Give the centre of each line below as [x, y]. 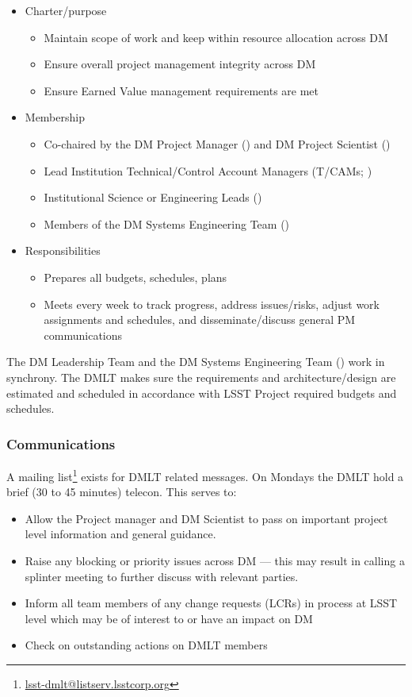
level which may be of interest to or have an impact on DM [169, 618]
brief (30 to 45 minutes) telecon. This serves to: [122, 492]
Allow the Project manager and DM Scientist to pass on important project [206, 518]
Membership [55, 117]
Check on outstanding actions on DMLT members [146, 645]
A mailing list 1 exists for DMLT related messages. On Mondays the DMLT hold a [205, 475]
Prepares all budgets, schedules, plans [135, 277]
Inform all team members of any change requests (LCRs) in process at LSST [211, 603]
